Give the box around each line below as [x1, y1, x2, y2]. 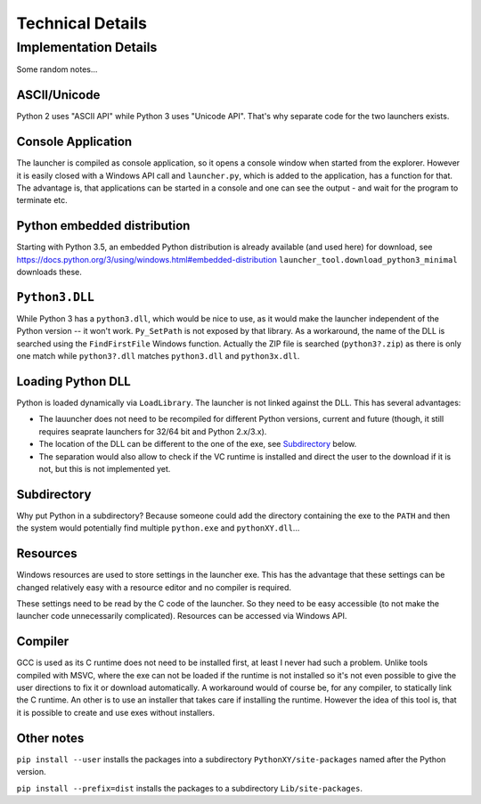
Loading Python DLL [16, 374, 131, 389]
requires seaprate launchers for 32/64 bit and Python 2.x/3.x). [38, 426, 267, 436]
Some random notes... [16, 64, 98, 75]
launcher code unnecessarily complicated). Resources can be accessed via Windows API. [16, 611, 347, 621]
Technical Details [16, 13, 147, 33]
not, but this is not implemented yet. [38, 464, 171, 474]
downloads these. [16, 267, 82, 278]
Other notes [16, 730, 85, 745]
